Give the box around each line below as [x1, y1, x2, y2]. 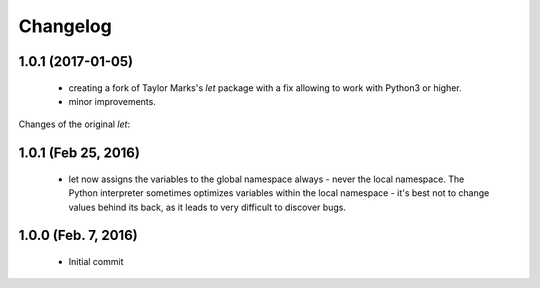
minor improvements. [68, 95, 157, 107]
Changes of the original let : [18, 118, 130, 130]
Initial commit [68, 255, 124, 267]
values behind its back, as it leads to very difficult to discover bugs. [68, 201, 347, 213]
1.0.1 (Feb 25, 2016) [18, 145, 140, 162]
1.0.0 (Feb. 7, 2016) [18, 227, 139, 244]
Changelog [18, 15, 112, 37]
